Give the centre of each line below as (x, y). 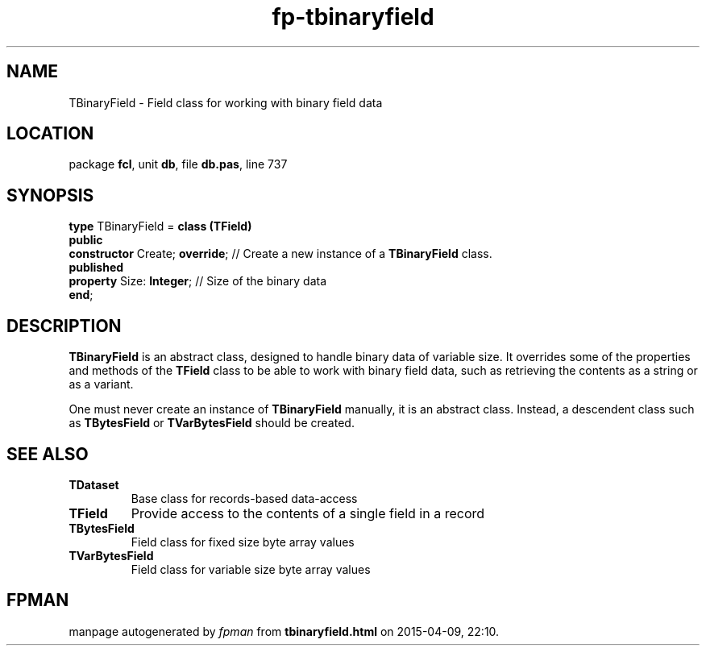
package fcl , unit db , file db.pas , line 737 (178, 164)
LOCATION (50, 134)
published (96, 268)
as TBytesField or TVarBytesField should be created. (212, 423)
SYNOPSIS (50, 195)
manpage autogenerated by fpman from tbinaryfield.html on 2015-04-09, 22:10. (284, 631)
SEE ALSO (48, 454)
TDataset (94, 484)
